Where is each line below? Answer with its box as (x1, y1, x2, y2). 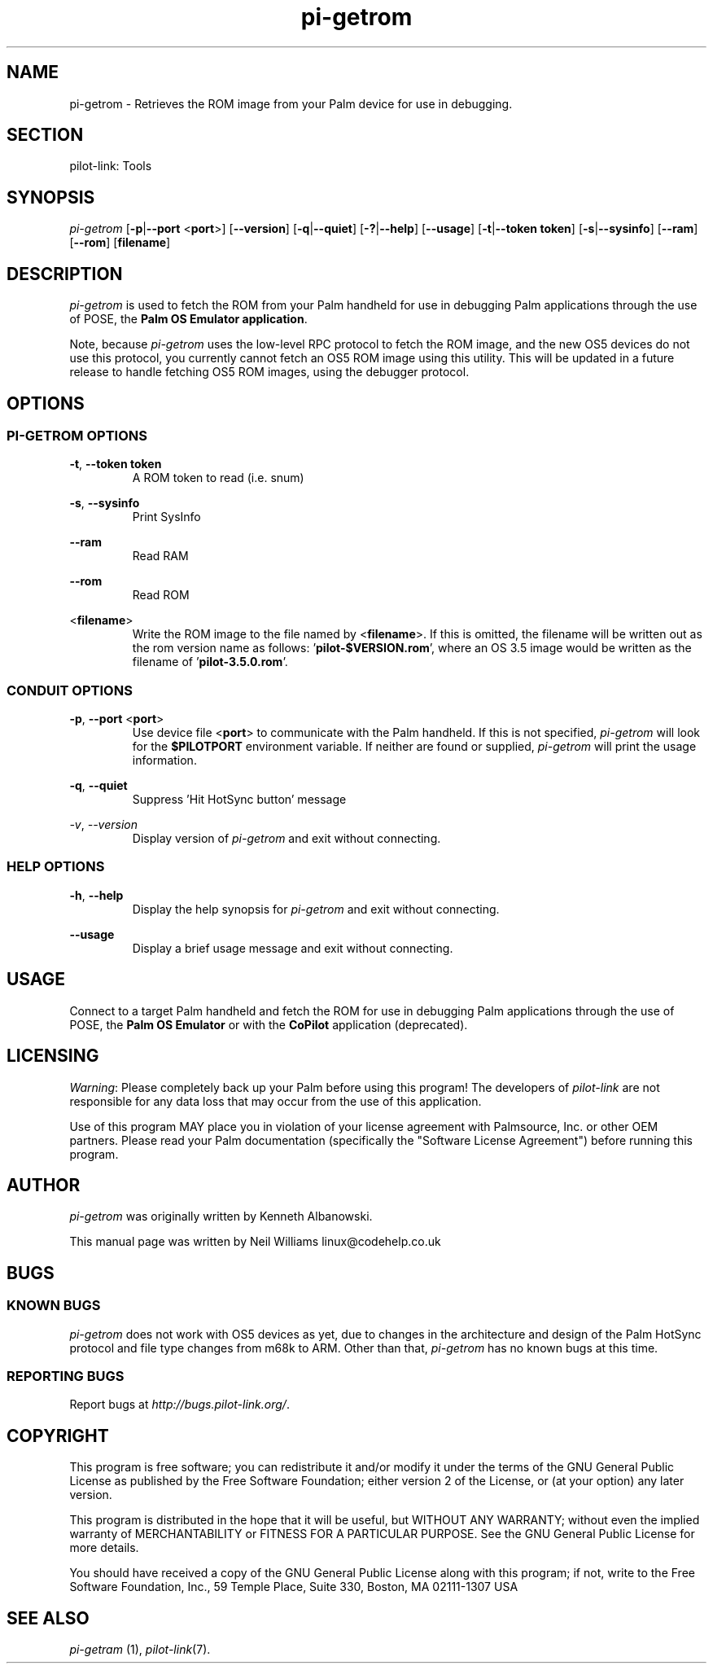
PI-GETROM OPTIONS (7, 427, 147, 444)
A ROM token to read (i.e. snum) (132, 471, 304, 485)
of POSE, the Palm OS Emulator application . (69, 312, 308, 327)
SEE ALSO (7, 1607, 90, 1628)
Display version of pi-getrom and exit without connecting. (132, 831, 441, 846)
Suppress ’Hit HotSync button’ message (132, 792, 347, 807)
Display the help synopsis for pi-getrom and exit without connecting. (132, 901, 500, 916)
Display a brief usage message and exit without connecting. (132, 940, 453, 955)
